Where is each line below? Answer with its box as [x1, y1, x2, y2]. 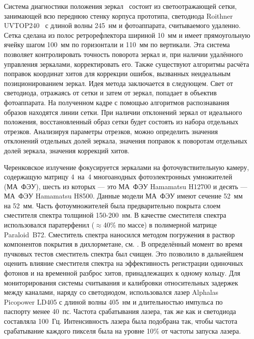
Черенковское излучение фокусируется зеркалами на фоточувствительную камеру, [4, 162, 249, 172]
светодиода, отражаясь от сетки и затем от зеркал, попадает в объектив [4, 87, 217, 98]
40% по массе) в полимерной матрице [103, 220, 217, 230]
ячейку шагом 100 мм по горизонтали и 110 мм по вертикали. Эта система [4, 39, 230, 50]
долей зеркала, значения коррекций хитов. [4, 145, 129, 155]
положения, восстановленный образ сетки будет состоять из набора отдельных [4, 116, 238, 127]
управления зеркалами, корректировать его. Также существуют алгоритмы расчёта [4, 58, 249, 69]
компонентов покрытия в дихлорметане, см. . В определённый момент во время [4, 239, 243, 249]
